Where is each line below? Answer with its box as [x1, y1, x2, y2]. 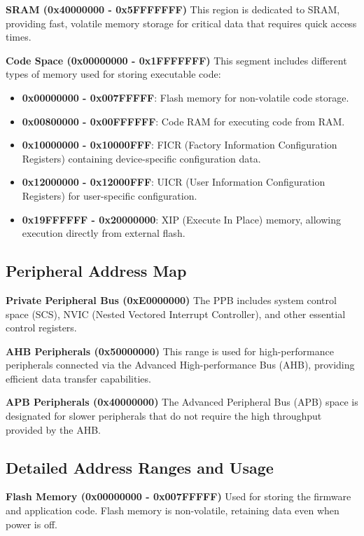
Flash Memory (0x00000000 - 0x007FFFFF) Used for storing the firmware [6, 489, 351, 504]
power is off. [6, 516, 57, 531]
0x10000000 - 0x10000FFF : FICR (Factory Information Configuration [22, 137, 337, 152]
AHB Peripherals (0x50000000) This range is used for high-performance [6, 343, 334, 358]
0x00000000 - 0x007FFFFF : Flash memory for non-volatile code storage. [22, 90, 349, 104]
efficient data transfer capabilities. [6, 371, 151, 385]
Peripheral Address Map [6, 260, 187, 282]
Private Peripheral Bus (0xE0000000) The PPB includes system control [6, 292, 337, 307]
